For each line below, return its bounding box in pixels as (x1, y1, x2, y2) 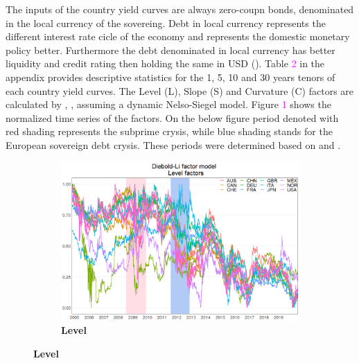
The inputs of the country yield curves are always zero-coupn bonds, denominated (6, 2, 354, 16)
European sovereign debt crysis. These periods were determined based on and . (6, 137, 341, 152)
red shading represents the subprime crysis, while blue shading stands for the (6, 124, 333, 139)
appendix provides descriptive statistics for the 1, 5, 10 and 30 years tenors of (6, 69, 335, 84)
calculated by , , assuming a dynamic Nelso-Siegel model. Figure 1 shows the (6, 97, 331, 112)
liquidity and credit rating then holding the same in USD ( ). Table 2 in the (6, 56, 325, 71)
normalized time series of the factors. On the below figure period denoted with (6, 110, 339, 125)
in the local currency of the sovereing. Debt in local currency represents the (6, 15, 326, 30)
